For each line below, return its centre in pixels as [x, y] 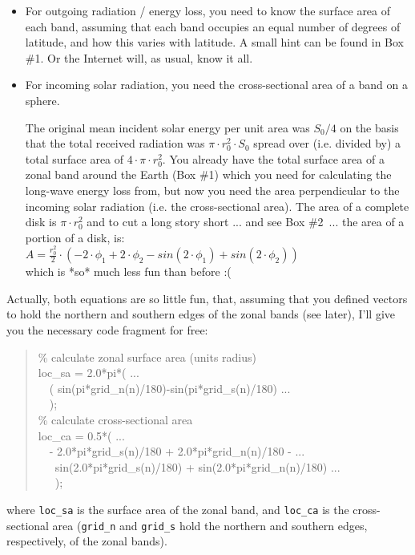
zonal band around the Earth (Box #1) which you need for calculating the [208, 174]
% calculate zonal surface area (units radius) [147, 356]
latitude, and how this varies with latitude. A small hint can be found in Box [215, 42]
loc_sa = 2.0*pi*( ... [89, 373]
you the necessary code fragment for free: [107, 329]
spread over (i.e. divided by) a [327, 143]
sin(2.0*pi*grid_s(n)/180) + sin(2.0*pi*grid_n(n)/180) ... [197, 466]
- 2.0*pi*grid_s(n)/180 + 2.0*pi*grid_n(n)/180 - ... [177, 451]
